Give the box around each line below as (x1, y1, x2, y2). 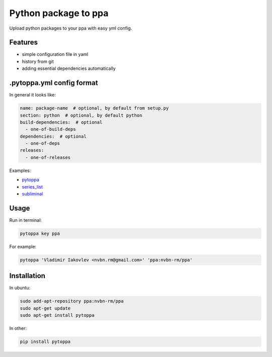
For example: (9, 243, 37, 249)
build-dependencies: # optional (20, 119, 103, 125)
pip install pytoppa (20, 339, 71, 344)
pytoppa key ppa (20, 230, 60, 236)
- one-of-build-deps (25, 126, 76, 132)
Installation (9, 272, 45, 280)
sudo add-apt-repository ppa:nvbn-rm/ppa (20, 298, 124, 304)
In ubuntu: (9, 285, 31, 291)
